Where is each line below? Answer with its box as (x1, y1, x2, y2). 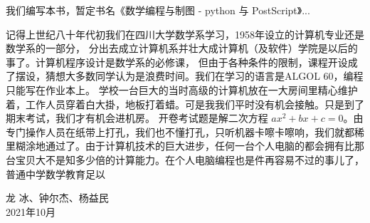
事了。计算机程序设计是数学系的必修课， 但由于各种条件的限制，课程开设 (6, 54, 348, 69)
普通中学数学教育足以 (6, 166, 105, 181)
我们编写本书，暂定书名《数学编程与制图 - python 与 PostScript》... (6, 3, 310, 17)
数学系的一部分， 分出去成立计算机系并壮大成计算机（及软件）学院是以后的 (6, 41, 358, 56)
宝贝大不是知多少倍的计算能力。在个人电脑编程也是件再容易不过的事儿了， (15, 152, 364, 167)
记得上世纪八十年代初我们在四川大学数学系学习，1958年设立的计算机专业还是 (6, 26, 364, 41)
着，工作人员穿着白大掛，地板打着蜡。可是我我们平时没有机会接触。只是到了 (6, 96, 364, 111)
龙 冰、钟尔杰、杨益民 (6, 190, 109, 205)
